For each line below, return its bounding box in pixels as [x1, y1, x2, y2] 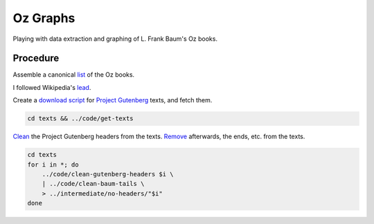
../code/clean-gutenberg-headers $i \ [42, 170, 174, 178]
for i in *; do [27, 160, 79, 169]
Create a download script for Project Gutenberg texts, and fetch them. [12, 96, 213, 104]
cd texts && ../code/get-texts [27, 115, 134, 122]
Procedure [12, 53, 60, 64]
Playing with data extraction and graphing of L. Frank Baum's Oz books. [12, 35, 218, 43]
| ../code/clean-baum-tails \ [42, 180, 145, 188]
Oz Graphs [12, 10, 75, 26]
